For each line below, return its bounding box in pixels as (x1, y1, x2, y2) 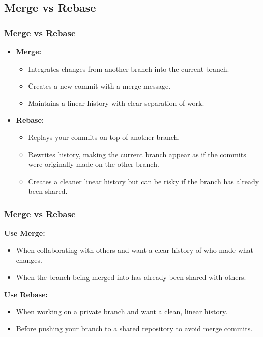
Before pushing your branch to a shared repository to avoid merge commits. (16, 323, 253, 333)
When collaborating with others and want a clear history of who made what (16, 244, 254, 255)
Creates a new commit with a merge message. (28, 80, 171, 91)
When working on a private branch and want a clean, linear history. (16, 306, 228, 317)
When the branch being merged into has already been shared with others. (16, 271, 246, 282)
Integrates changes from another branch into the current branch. (28, 63, 229, 74)
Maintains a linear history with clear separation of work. (28, 97, 204, 108)
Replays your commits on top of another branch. (28, 131, 180, 142)
